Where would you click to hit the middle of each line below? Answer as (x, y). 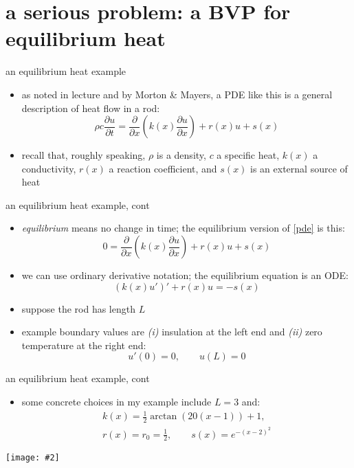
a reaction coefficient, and (163, 168)
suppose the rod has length (78, 308)
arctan (164, 417)
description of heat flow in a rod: (91, 108)
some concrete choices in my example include (117, 402)
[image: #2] (33, 458)
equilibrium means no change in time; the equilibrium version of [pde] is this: (183, 228)
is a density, (181, 155)
